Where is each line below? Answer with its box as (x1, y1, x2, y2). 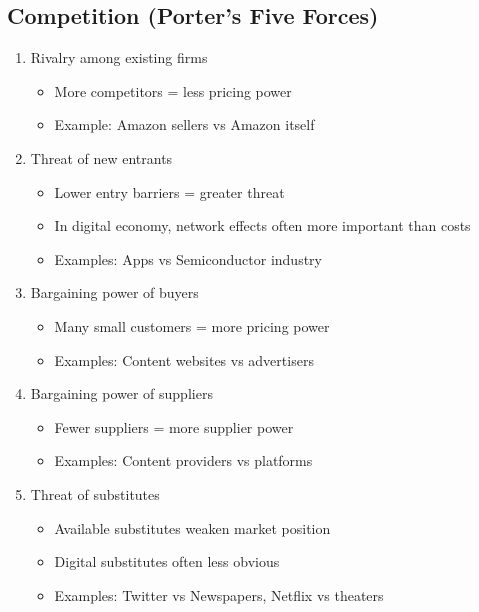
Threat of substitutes (30, 483, 160, 504)
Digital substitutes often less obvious (54, 551, 280, 572)
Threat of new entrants (30, 147, 173, 168)
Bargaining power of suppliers (30, 383, 213, 404)
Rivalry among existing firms (30, 47, 208, 68)
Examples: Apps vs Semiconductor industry (54, 248, 322, 269)
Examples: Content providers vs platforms (54, 450, 313, 471)
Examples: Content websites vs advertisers (54, 349, 314, 370)
